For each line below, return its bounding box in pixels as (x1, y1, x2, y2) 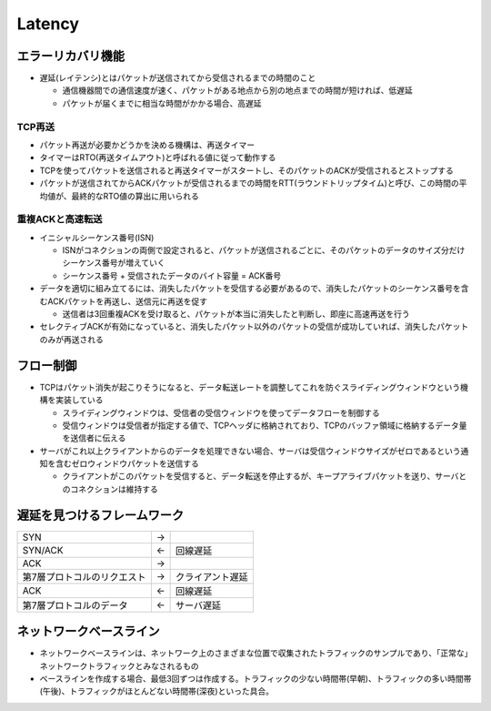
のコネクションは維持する (62, 483, 158, 494)
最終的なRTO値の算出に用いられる (71, 190, 200, 201)
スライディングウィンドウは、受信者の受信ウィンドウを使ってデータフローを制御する (62, 407, 381, 418)
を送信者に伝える (62, 432, 126, 443)
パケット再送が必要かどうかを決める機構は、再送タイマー (39, 139, 255, 150)
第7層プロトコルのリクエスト (22, 570, 146, 583)
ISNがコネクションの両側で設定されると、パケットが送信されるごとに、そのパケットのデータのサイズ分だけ (62, 245, 466, 256)
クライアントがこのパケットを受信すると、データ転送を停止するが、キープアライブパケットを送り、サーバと (62, 471, 467, 482)
